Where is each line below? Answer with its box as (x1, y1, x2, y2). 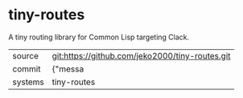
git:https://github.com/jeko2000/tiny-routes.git (51, 50, 231, 61)
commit (12, 63, 41, 74)
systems (12, 76, 44, 88)
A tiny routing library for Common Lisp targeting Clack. (8, 32, 190, 42)
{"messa (51, 63, 84, 74)
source (12, 50, 39, 61)
